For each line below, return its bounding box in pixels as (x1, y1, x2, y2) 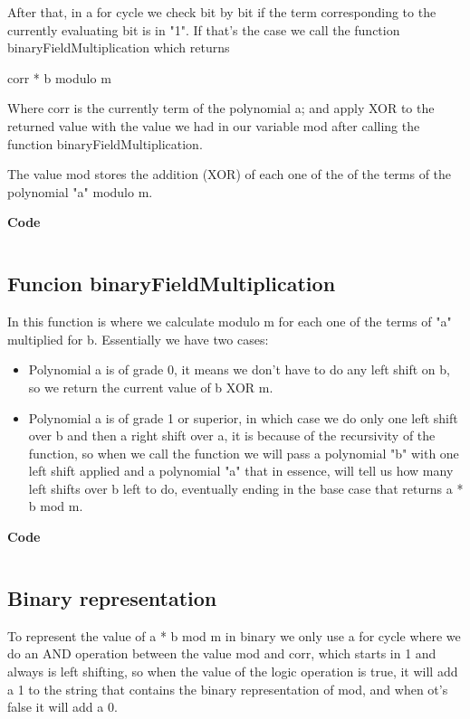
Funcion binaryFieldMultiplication (7, 270, 336, 298)
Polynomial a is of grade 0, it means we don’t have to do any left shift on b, (28, 360, 450, 379)
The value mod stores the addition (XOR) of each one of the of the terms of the (7, 165, 452, 184)
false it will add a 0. (7, 697, 118, 716)
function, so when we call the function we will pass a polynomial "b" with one (28, 443, 459, 462)
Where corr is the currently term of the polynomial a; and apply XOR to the (7, 99, 435, 118)
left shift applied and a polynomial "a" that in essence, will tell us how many (28, 461, 454, 480)
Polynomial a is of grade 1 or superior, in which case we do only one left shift (28, 408, 458, 427)
